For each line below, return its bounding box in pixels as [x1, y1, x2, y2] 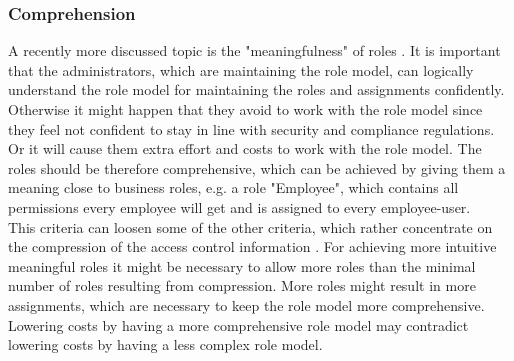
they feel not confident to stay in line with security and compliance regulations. [8, 118, 495, 139]
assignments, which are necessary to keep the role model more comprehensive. [8, 294, 485, 315]
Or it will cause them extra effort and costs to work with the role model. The [8, 138, 482, 159]
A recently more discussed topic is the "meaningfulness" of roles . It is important [8, 40, 501, 61]
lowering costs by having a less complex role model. [8, 334, 323, 355]
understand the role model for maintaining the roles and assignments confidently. [8, 79, 505, 100]
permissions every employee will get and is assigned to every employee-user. [8, 196, 471, 217]
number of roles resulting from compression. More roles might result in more [8, 275, 476, 296]
